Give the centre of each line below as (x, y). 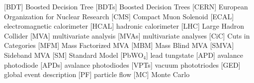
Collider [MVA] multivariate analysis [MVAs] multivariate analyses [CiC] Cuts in (127, 35)
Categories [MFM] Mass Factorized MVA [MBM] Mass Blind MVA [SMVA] (119, 45)
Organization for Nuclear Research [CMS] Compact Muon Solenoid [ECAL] (119, 16)
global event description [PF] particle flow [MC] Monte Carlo (97, 74)
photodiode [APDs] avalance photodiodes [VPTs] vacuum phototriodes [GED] (122, 64)
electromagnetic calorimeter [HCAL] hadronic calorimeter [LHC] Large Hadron (124, 26)
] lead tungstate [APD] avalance (195, 55)
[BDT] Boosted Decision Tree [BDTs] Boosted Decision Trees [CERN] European (126, 6)
